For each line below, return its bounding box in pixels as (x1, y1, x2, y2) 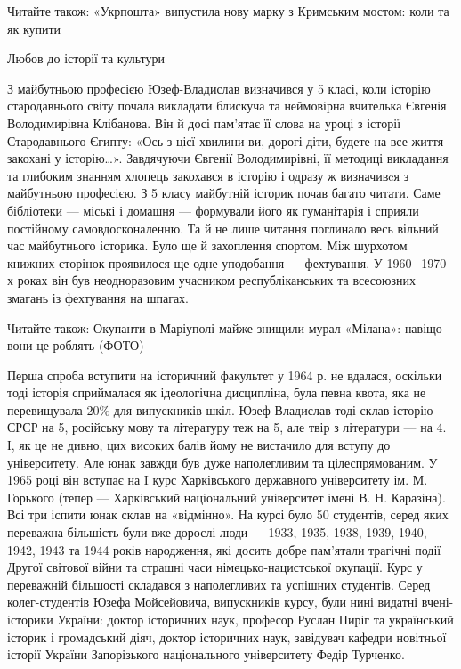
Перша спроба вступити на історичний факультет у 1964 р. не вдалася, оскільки (7, 365, 442, 384)
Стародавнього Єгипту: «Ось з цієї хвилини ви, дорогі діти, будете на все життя (7, 131, 444, 150)
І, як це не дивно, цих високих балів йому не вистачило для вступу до (7, 436, 391, 454)
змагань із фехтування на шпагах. (7, 288, 189, 306)
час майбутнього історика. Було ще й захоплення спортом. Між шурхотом (7, 236, 408, 255)
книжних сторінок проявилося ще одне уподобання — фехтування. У (7, 253, 383, 272)
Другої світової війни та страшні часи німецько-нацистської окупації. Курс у (7, 558, 423, 576)
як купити (7, 19, 61, 37)
